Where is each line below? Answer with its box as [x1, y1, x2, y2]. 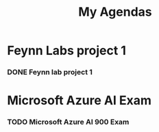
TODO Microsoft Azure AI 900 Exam [7, 118, 130, 127]
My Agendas [78, 4, 152, 20]
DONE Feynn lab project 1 [7, 67, 93, 77]
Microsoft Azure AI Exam [7, 93, 152, 109]
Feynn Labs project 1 [7, 43, 127, 58]
